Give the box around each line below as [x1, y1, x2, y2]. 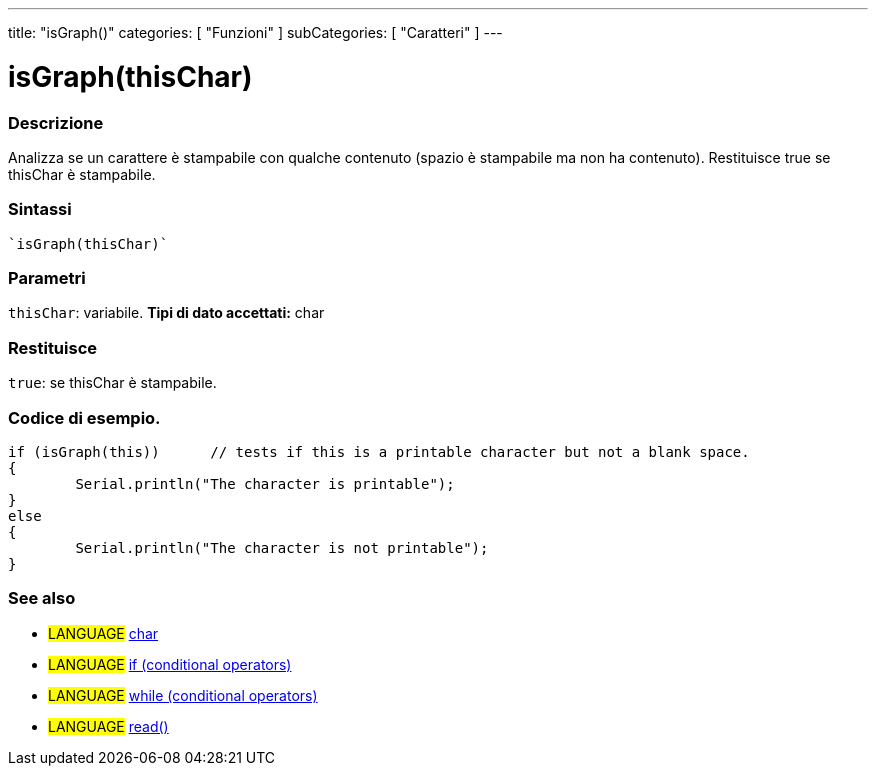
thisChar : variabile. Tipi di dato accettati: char [8, 304, 325, 322]
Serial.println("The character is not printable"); [75, 539, 489, 556]
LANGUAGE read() [48, 717, 169, 735]
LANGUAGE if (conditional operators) [48, 655, 292, 673]
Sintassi [8, 199, 72, 220]
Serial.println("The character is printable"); [75, 475, 455, 492]
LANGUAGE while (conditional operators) [48, 686, 318, 704]
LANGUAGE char [48, 624, 159, 642]
